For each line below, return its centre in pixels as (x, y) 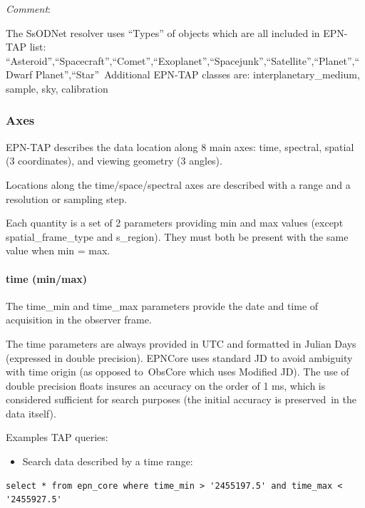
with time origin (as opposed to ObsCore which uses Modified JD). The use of (178, 372)
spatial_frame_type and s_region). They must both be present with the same (177, 236)
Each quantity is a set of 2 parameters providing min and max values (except (175, 223)
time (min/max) (47, 278)
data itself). (31, 413)
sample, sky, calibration (57, 88)
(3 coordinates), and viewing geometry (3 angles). (114, 161)
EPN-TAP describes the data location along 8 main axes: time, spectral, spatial (180, 146)
